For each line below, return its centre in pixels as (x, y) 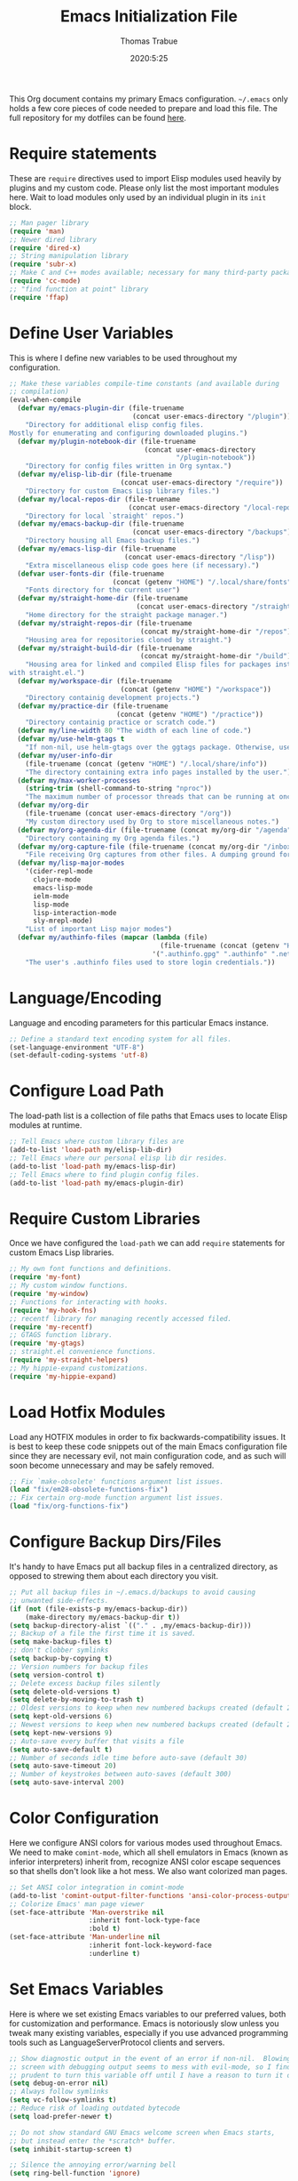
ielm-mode (51, 896)
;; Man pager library (49, 223)
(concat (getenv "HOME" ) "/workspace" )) (196, 689)
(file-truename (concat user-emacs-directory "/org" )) (129, 814)
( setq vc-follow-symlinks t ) (63, 2100)
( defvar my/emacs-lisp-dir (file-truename (97, 549)
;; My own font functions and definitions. (91, 1269)
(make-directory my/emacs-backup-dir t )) (102, 1617)
